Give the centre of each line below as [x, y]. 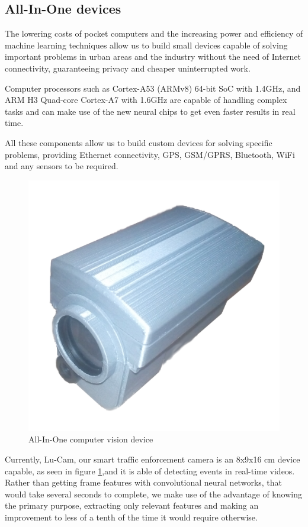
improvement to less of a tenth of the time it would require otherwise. [131, 517]
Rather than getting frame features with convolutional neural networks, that [144, 482]
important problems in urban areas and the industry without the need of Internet [153, 56]
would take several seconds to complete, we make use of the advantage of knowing [153, 494]
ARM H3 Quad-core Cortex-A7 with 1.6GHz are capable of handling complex [146, 100]
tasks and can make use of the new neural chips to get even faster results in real [150, 111]
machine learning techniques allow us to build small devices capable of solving [146, 45]
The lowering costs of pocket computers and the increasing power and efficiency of [154, 33]
